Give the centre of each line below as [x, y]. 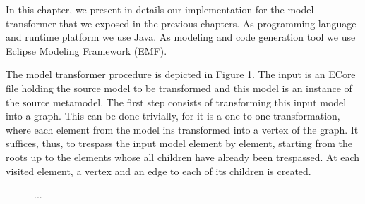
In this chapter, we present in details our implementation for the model [160, 9]
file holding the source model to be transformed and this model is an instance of [179, 88]
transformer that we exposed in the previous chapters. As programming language [181, 23]
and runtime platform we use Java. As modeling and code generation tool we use [181, 37]
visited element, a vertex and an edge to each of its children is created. [158, 171]
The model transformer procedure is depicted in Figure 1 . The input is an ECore [181, 74]
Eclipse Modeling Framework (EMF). [86, 50]
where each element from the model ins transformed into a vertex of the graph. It [182, 129]
